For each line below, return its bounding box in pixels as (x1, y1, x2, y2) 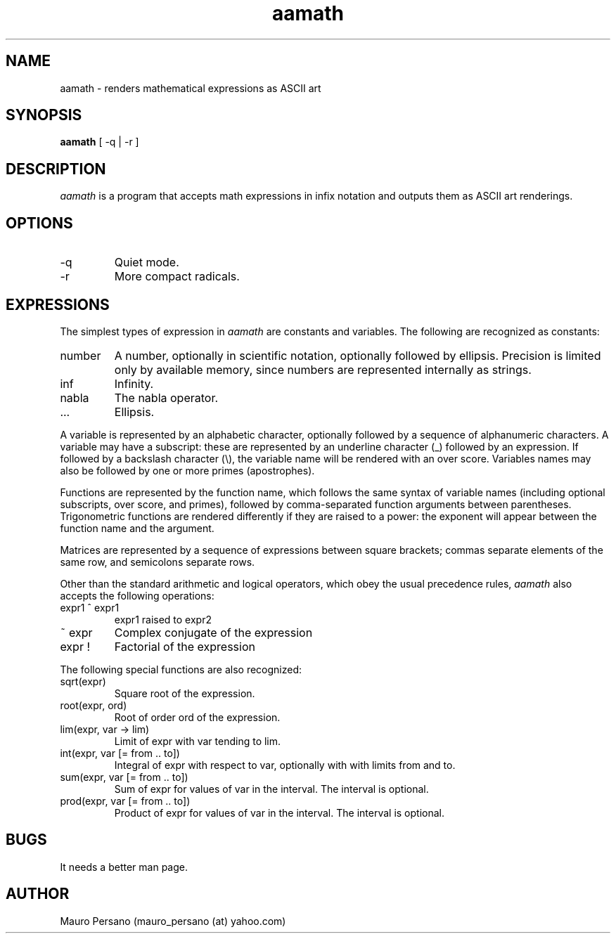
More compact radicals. (114, 269, 240, 284)
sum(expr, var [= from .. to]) (60, 770, 188, 783)
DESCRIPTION (6, 160, 106, 178)
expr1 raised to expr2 (114, 613, 212, 626)
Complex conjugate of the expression (114, 625, 313, 640)
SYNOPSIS (6, 106, 82, 124)
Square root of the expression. (114, 687, 255, 699)
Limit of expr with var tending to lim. (114, 734, 281, 747)
